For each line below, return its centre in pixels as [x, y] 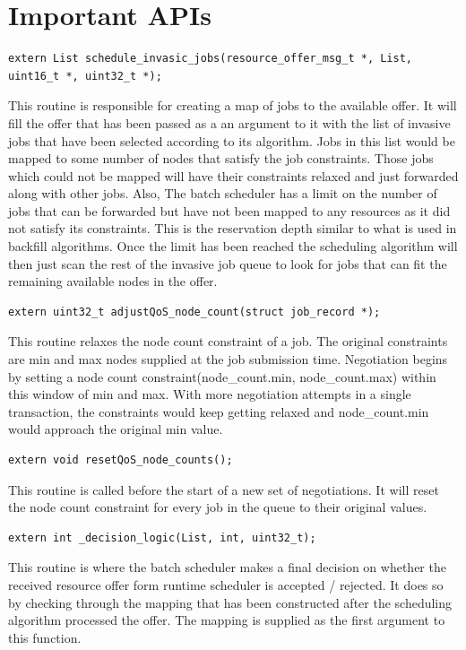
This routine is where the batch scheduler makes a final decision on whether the [227, 567]
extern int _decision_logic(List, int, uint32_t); [162, 537]
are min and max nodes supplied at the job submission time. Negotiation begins [228, 359]
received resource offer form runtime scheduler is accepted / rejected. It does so [226, 584]
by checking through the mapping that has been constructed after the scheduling [230, 602]
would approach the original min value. [116, 429]
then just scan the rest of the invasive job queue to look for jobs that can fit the [228, 263]
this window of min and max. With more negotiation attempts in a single [210, 394]
